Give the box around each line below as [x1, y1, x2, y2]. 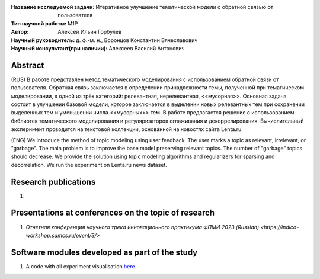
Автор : [11, 28, 29, 36]
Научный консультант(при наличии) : [11, 44, 108, 52]
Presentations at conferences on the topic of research [11, 208, 215, 218]
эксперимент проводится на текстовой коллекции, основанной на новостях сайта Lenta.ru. [11, 126, 243, 133]
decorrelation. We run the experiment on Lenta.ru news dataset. [11, 161, 167, 168]
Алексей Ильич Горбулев [57, 28, 121, 36]
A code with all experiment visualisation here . [25, 262, 137, 270]
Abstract [11, 60, 44, 70]
